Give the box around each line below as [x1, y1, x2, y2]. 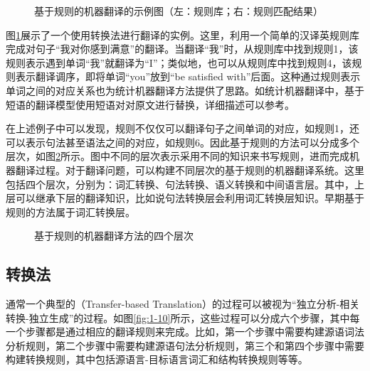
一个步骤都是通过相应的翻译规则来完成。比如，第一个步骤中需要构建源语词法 [6, 324, 364, 339]
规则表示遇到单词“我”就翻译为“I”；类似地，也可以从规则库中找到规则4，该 [6, 55, 352, 70]
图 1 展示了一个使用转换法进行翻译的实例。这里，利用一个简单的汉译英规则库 [6, 27, 359, 42]
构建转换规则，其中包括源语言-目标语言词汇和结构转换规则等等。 [6, 352, 308, 367]
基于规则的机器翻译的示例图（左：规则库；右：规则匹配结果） [34, 4, 323, 18]
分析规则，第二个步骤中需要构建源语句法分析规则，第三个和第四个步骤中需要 [6, 338, 364, 353]
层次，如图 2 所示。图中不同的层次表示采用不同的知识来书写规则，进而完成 [6, 149, 349, 163]
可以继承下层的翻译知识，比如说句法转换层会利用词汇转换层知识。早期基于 [15, 190, 364, 205]
